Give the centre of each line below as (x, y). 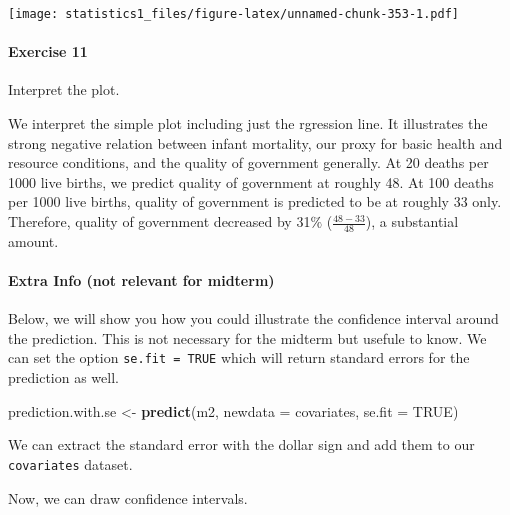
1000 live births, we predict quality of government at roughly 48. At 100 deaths (251, 181)
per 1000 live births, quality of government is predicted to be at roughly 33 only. (255, 201)
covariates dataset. (70, 463)
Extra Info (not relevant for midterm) (141, 280)
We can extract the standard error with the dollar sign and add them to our (241, 444)
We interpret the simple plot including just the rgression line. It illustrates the (248, 123)
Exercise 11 (48, 51)
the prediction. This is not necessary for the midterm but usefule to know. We (247, 337)
